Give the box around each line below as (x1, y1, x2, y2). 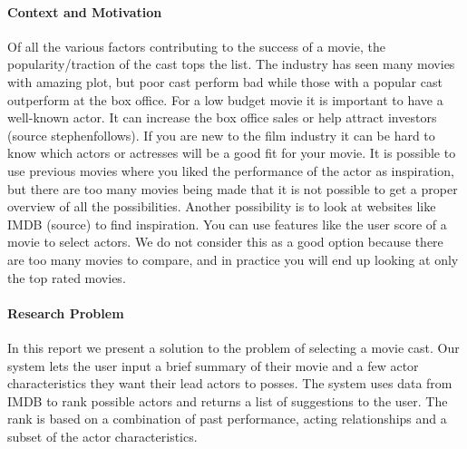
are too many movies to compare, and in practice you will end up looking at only (7, 249, 459, 268)
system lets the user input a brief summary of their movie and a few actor (7, 356, 419, 375)
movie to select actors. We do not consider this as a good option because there (7, 232, 443, 251)
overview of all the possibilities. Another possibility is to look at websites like (7, 197, 436, 216)
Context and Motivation (7, 2, 162, 21)
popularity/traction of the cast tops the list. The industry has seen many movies (7, 54, 455, 73)
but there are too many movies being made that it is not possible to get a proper (7, 179, 458, 198)
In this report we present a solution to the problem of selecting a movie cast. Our (7, 337, 460, 356)
